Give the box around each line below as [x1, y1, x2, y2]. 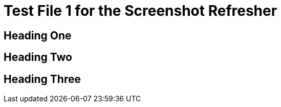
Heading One [4, 29, 72, 42]
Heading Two [4, 51, 72, 64]
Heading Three [4, 72, 81, 85]
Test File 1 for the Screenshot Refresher [4, 2, 277, 19]
